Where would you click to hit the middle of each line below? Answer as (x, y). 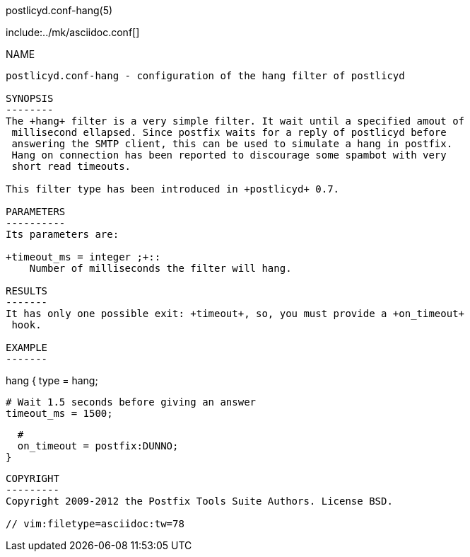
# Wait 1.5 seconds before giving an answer (131, 402)
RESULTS (27, 291)
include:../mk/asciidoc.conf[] (73, 32)
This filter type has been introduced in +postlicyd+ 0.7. (173, 189)
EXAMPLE (27, 348)
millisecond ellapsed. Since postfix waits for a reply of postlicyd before (229, 132)
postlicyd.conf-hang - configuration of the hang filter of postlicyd (205, 76)
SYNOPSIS (30, 98)
